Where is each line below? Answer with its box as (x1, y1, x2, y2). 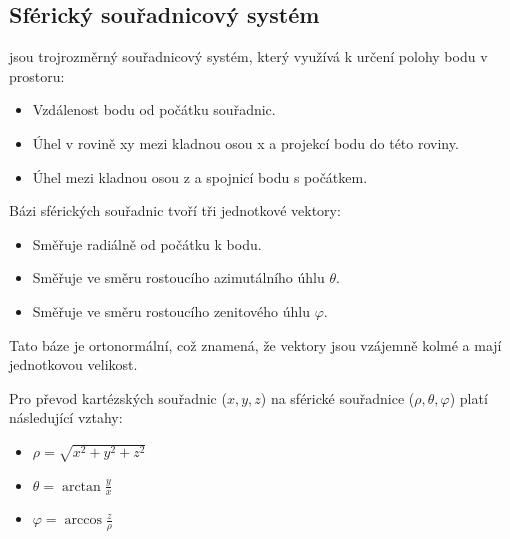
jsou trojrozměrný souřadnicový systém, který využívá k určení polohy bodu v (9, 46, 488, 67)
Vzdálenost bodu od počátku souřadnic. (32, 99, 276, 120)
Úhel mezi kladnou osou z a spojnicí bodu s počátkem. (32, 166, 368, 187)
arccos (64, 513, 102, 528)
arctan (61, 479, 101, 494)
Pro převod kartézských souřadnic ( (9, 387, 227, 408)
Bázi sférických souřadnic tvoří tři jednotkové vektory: (9, 200, 341, 221)
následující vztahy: (9, 407, 123, 428)
